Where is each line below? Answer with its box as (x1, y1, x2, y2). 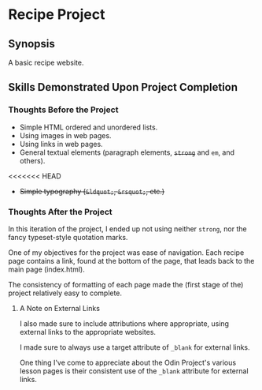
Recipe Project (8, 6, 105, 24)
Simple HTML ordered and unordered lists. (19, 122, 158, 132)
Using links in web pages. (19, 139, 104, 148)
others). (19, 156, 46, 165)
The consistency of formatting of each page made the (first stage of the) (8, 279, 244, 289)
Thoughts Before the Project (8, 104, 119, 115)
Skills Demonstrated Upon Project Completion (8, 81, 238, 94)
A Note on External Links (19, 303, 101, 313)
